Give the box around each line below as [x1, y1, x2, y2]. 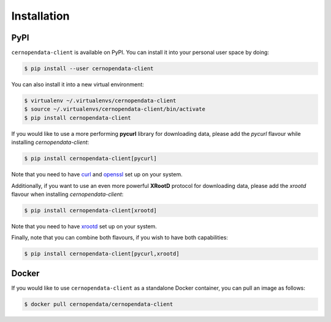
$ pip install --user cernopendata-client [24, 65, 154, 72]
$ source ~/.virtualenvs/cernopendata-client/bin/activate [24, 106, 205, 113]
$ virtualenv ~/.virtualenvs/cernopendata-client [24, 97, 177, 104]
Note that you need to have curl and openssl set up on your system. [11, 171, 183, 178]
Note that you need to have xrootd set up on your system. [11, 222, 158, 230]
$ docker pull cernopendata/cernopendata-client [24, 301, 173, 307]
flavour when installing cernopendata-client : [11, 190, 124, 198]
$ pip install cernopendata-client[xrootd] [24, 207, 158, 214]
